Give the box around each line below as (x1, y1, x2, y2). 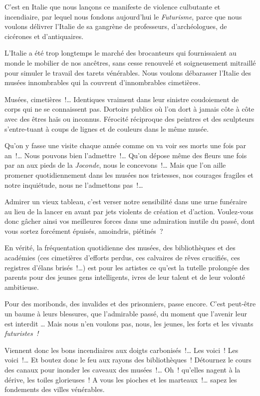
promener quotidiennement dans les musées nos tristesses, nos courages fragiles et (4, 169, 254, 180)
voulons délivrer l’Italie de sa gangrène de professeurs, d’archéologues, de (4, 21, 227, 32)
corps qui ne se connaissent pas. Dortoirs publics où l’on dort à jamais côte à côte (4, 104, 255, 114)
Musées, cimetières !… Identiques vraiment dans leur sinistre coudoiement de (4, 94, 239, 104)
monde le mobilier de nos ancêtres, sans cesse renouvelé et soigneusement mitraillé (4, 57, 256, 68)
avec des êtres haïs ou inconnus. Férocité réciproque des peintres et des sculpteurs (4, 113, 255, 124)
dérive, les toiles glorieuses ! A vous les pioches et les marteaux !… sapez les (4, 374, 237, 384)
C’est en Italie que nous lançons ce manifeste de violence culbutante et (4, 2, 221, 12)
